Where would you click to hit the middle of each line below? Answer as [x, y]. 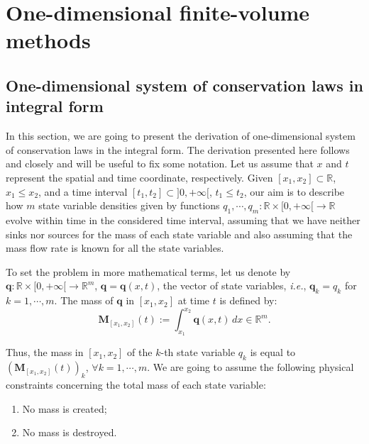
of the [140, 352]
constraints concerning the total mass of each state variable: [136, 384]
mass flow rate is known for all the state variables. [115, 248]
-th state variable [198, 352]
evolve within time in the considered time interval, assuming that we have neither [183, 220]
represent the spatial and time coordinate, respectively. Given [139, 177]
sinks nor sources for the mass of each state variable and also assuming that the [179, 234]
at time [194, 300]
